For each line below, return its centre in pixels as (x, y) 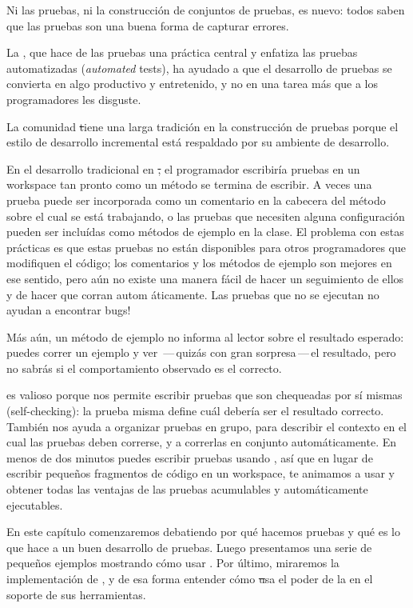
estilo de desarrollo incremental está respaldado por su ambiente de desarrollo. (198, 142)
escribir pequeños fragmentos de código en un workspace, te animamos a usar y (201, 473)
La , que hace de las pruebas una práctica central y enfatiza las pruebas (182, 52)
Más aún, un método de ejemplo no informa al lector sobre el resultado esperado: (205, 336)
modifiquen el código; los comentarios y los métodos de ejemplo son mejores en (199, 263)
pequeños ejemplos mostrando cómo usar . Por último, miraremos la (173, 563)
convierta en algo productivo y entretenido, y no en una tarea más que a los (193, 84)
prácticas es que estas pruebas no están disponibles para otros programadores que (206, 247)
